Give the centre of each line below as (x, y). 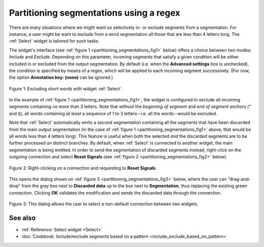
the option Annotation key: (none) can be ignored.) (61, 77)
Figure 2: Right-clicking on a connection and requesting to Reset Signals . (83, 168)
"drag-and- (239, 179)
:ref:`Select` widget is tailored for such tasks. (54, 41)
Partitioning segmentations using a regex (95, 13)
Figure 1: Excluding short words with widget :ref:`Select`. (66, 89)
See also (22, 218)
